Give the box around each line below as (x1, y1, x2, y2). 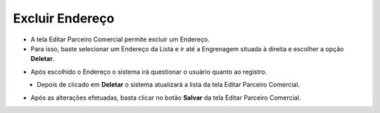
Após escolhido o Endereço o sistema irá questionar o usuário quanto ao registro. (30, 67, 267, 76)
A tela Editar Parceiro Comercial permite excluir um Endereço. (30, 35, 210, 44)
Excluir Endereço (13, 11, 115, 26)
